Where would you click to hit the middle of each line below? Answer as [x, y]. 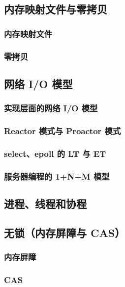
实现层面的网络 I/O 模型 [51, 108]
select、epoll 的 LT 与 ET [55, 153]
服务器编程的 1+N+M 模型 [57, 176]
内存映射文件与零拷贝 [56, 9]
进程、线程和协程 [45, 204]
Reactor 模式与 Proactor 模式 [62, 131]
